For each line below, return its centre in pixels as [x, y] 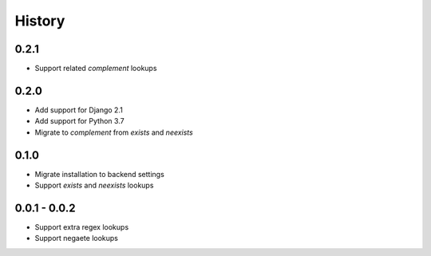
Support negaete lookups [77, 238]
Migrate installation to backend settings [100, 174]
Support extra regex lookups [82, 226]
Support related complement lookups [96, 69]
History [40, 21]
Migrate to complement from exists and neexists [114, 132]
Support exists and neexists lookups [94, 185]
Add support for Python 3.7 [79, 121]
